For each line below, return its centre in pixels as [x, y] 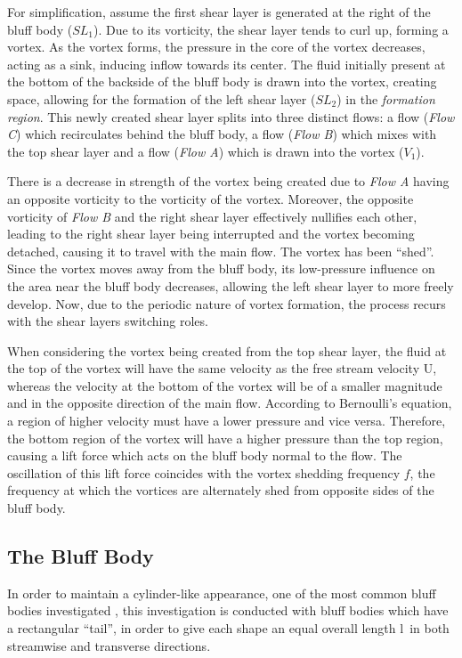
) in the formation [386, 98]
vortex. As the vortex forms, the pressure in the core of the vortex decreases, [216, 47]
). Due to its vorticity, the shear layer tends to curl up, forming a [271, 29]
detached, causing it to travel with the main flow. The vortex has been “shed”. [221, 251]
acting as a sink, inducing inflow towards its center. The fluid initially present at [227, 64]
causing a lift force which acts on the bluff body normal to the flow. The [205, 455]
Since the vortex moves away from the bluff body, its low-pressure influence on [221, 268]
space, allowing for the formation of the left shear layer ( [162, 98]
